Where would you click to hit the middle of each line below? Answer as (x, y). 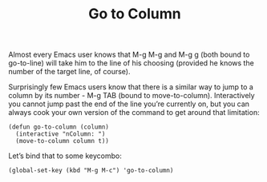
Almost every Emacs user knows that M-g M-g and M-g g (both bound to (129, 55)
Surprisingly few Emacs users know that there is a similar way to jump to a (131, 87)
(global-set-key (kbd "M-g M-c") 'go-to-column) (91, 171)
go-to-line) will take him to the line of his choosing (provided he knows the (131, 63)
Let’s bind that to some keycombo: (65, 156)
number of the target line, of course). (69, 72)
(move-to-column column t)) (63, 141)
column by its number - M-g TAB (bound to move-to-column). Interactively (131, 96)
